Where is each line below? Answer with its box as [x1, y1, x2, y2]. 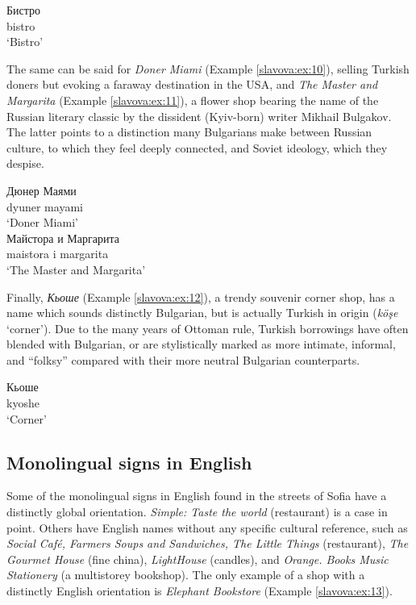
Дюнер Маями [6, 181, 77, 198]
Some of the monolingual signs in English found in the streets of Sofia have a [6, 487, 387, 504]
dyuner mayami [6, 198, 83, 215]
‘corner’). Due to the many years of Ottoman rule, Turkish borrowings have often [6, 319, 409, 336]
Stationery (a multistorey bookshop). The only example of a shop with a [6, 566, 365, 583]
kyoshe [6, 394, 40, 411]
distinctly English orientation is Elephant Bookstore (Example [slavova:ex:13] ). [6, 582, 393, 599]
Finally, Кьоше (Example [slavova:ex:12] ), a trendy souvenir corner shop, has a [6, 288, 395, 305]
